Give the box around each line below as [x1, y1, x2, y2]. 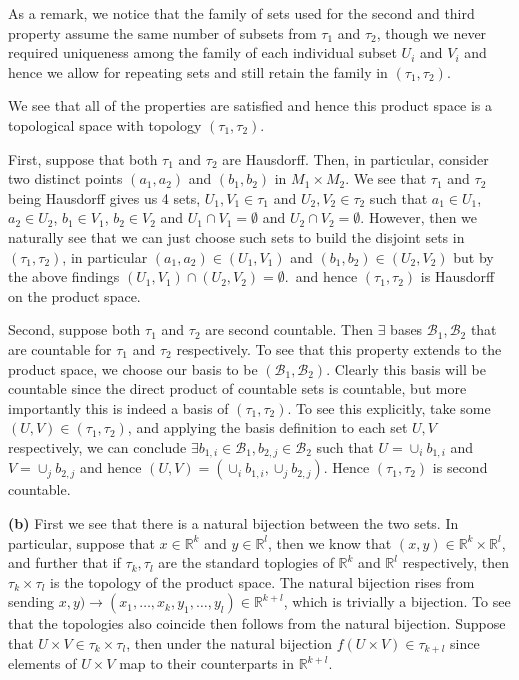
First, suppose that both [8, 148, 158, 169]
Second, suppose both [8, 319, 141, 340]
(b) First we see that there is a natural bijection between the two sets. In [8, 512, 459, 533]
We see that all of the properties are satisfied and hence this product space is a [8, 95, 493, 116]
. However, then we [360, 207, 478, 228]
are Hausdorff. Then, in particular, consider [222, 148, 489, 169]
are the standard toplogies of [158, 552, 334, 573]
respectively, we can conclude [8, 436, 187, 457]
